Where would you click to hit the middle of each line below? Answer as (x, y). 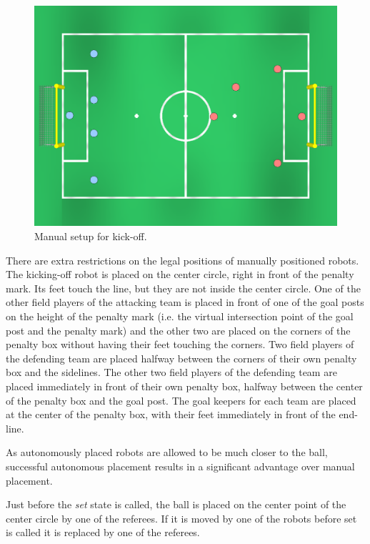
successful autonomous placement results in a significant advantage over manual (180, 466)
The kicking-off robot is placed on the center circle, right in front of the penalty (180, 274)
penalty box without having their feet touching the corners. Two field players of (180, 344)
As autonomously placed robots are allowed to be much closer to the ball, (167, 452)
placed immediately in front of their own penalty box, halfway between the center (184, 386)
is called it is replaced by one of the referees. (103, 532)
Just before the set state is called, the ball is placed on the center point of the (176, 504)
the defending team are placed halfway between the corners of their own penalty (181, 358)
